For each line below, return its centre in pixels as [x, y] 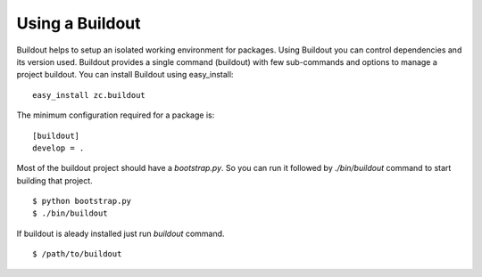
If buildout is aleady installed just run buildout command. [120, 233]
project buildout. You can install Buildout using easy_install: [125, 75]
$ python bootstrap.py [82, 201]
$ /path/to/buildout [77, 254]
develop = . [58, 148]
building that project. [54, 180]
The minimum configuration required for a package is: [116, 115]
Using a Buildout [79, 23]
